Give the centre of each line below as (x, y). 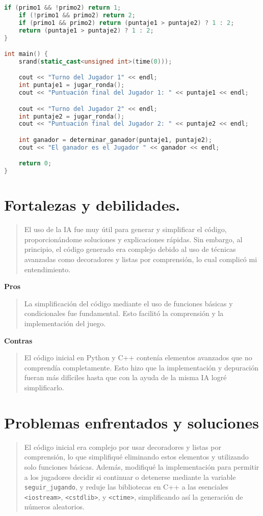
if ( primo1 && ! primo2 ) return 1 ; (63, 8)
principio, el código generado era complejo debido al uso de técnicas (130, 249)
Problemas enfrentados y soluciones (132, 422)
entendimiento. (47, 269)
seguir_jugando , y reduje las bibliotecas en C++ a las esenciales (126, 487)
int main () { (26, 54)
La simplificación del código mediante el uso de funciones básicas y (128, 303)
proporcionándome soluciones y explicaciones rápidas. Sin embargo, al (133, 239)
